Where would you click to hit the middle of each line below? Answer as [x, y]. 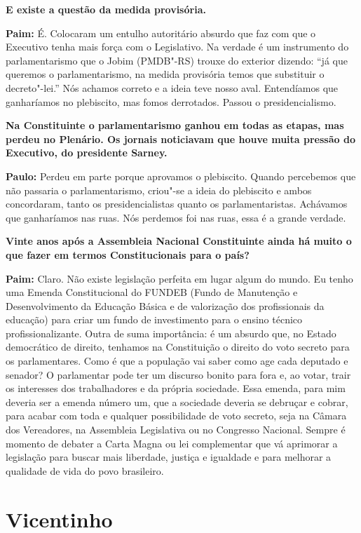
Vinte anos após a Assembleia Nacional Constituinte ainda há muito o [179, 241]
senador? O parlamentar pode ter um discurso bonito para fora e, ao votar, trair [178, 374]
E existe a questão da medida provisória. [106, 9]
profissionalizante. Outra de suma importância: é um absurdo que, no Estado [171, 333]
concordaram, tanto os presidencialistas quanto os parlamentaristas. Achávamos [177, 204]
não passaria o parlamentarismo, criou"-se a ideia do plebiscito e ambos [159, 190]
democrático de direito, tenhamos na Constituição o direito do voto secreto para [178, 347]
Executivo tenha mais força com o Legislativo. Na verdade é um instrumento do [177, 47]
